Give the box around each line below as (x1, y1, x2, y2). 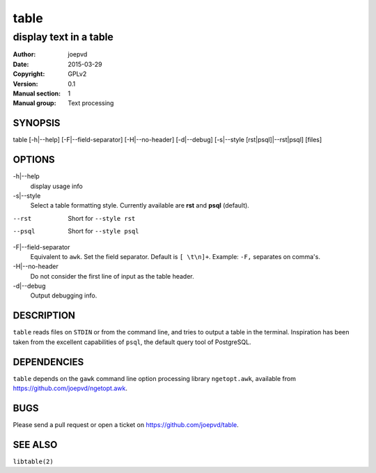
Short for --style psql (68, 227, 139, 235)
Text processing (68, 99, 114, 107)
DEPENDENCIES (13, 356, 84, 368)
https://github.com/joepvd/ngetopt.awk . (13, 384, 128, 393)
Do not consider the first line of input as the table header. (30, 272, 194, 280)
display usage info (30, 182, 83, 190)
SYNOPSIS (13, 117, 61, 129)
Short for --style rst (68, 214, 136, 222)
